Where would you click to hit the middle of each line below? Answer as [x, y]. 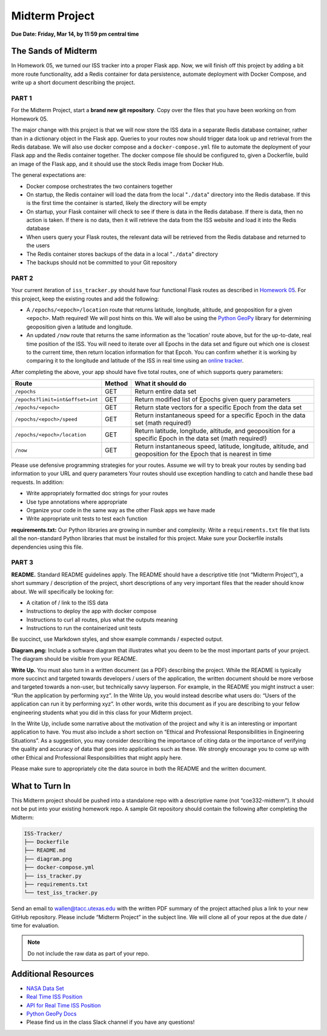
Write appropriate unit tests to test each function [87, 519]
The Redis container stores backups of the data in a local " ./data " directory [122, 254]
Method [117, 384]
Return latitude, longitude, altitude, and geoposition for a [215, 431]
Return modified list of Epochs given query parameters [213, 399]
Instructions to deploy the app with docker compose [91, 611]
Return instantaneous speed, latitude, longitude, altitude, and [222, 447]
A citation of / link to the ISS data [67, 603]
